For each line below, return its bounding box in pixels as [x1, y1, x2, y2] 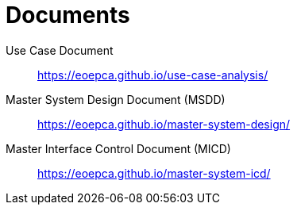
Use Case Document [6, 43, 114, 57]
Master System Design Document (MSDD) [6, 92, 226, 106]
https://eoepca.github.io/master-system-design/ [37, 117, 291, 131]
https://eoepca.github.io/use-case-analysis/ [37, 67, 268, 82]
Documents [6, 2, 130, 29]
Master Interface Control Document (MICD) [6, 141, 231, 155]
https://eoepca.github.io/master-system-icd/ [37, 166, 271, 180]
